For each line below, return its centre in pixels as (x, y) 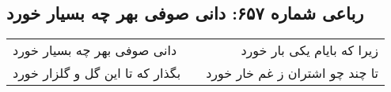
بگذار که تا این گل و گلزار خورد (97, 73)
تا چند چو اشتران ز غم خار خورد (292, 73)
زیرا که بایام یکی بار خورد (309, 50)
